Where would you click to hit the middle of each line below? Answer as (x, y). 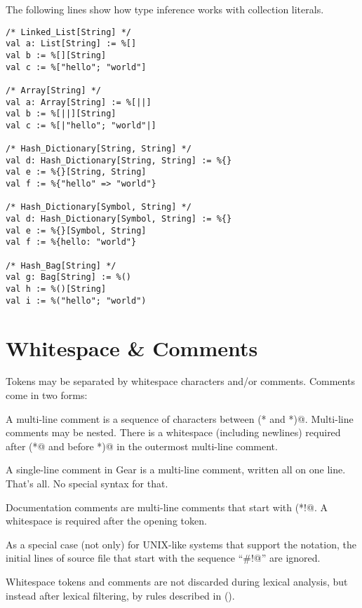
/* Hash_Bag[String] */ (61, 265)
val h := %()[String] (56, 289)
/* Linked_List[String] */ (68, 32)
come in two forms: (47, 395)
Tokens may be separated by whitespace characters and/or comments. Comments (180, 381)
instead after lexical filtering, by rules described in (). (120, 595)
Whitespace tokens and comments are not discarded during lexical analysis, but (177, 581)
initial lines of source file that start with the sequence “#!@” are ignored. (163, 558)
